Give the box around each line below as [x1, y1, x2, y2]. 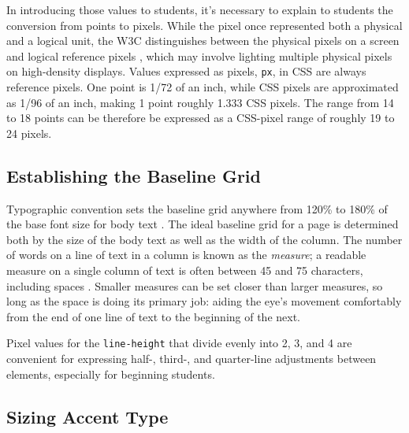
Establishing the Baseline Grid [6, 163, 261, 187]
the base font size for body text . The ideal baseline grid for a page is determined [6, 216, 399, 232]
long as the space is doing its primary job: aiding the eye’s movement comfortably [6, 293, 402, 309]
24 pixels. [6, 124, 52, 141]
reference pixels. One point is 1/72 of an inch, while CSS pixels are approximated [6, 79, 399, 95]
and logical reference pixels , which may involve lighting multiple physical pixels [6, 47, 392, 64]
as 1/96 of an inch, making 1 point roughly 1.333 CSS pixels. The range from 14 [6, 94, 394, 110]
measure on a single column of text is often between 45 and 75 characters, [6, 261, 363, 278]
